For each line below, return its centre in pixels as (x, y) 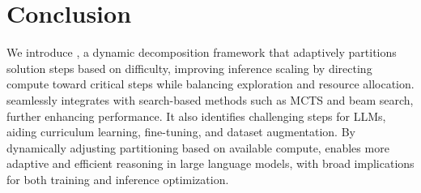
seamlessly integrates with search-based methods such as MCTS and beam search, (210, 99)
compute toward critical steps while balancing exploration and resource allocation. (210, 84)
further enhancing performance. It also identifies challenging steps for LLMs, (196, 116)
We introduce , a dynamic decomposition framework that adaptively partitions (202, 52)
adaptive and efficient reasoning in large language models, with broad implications (210, 163)
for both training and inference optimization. (118, 179)
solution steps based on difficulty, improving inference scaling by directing (189, 68)
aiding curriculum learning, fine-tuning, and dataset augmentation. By (181, 132)
